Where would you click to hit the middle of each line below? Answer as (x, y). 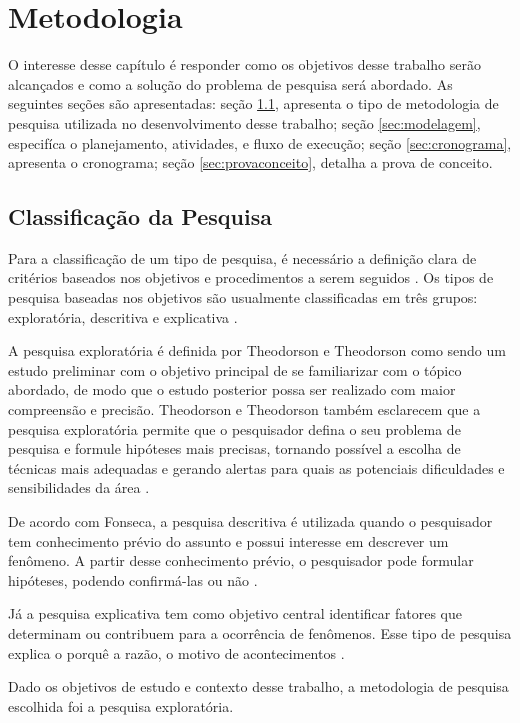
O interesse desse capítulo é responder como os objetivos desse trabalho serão (245, 64)
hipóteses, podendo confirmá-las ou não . (133, 579)
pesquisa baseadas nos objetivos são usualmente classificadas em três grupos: (243, 297)
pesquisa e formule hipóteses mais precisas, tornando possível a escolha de (234, 448)
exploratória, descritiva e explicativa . (123, 316)
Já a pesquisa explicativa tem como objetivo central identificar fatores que (235, 613)
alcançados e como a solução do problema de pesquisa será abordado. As (230, 83)
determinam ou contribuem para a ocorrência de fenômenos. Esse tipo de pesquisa (260, 632)
